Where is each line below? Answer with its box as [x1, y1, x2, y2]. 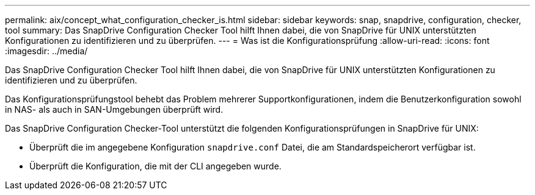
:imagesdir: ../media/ [5, 46, 88, 56]
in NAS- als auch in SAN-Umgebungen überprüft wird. [5, 104, 224, 115]
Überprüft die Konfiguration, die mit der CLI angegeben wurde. [29, 161, 282, 171]
